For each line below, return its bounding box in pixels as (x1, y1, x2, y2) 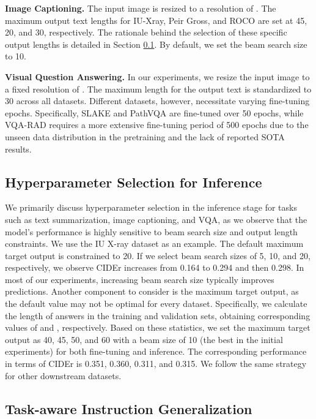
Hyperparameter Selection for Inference (5, 172, 262, 191)
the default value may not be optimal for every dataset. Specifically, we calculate (5, 297, 307, 310)
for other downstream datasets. (5, 369, 122, 382)
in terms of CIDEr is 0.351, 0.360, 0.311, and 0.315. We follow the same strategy (5, 357, 307, 370)
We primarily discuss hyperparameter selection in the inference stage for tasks (5, 201, 297, 214)
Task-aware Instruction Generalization (5, 399, 252, 418)
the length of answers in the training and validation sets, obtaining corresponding (5, 309, 310, 322)
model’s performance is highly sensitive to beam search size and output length (5, 225, 298, 238)
